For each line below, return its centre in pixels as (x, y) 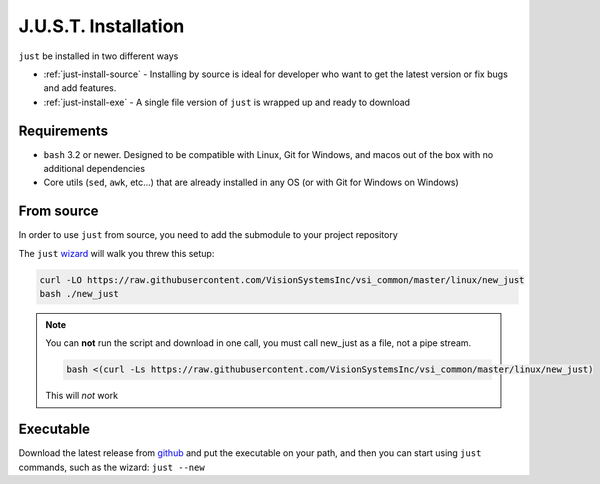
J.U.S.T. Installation (101, 26)
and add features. (80, 88)
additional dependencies (94, 169)
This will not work (82, 396)
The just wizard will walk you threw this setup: (116, 253)
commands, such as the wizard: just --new (111, 467)
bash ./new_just (79, 294)
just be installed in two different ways (98, 56)
